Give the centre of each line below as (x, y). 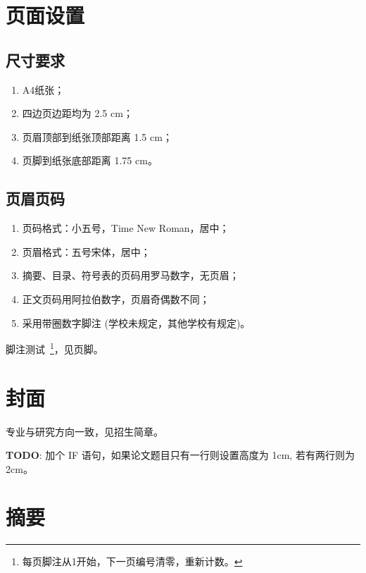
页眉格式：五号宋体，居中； (86, 251)
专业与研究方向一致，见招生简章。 (84, 431)
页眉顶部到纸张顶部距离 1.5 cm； (97, 136)
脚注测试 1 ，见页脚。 (55, 348)
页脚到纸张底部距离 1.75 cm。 (90, 160)
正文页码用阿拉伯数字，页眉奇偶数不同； (116, 298)
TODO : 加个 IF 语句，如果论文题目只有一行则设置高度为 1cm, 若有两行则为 (180, 455)
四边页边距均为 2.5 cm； (77, 113)
